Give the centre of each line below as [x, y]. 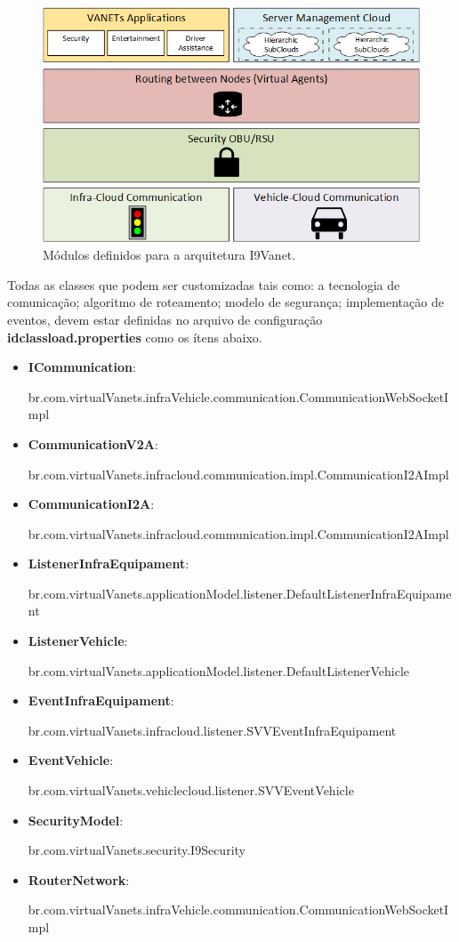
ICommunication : [82, 367]
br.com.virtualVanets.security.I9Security [137, 850]
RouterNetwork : [79, 879]
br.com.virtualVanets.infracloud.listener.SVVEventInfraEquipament [212, 730]
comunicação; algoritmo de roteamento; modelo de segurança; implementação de [225, 302]
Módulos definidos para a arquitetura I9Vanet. [169, 255]
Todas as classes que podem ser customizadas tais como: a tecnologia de [204, 284]
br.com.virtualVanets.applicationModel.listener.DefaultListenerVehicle [219, 670]
